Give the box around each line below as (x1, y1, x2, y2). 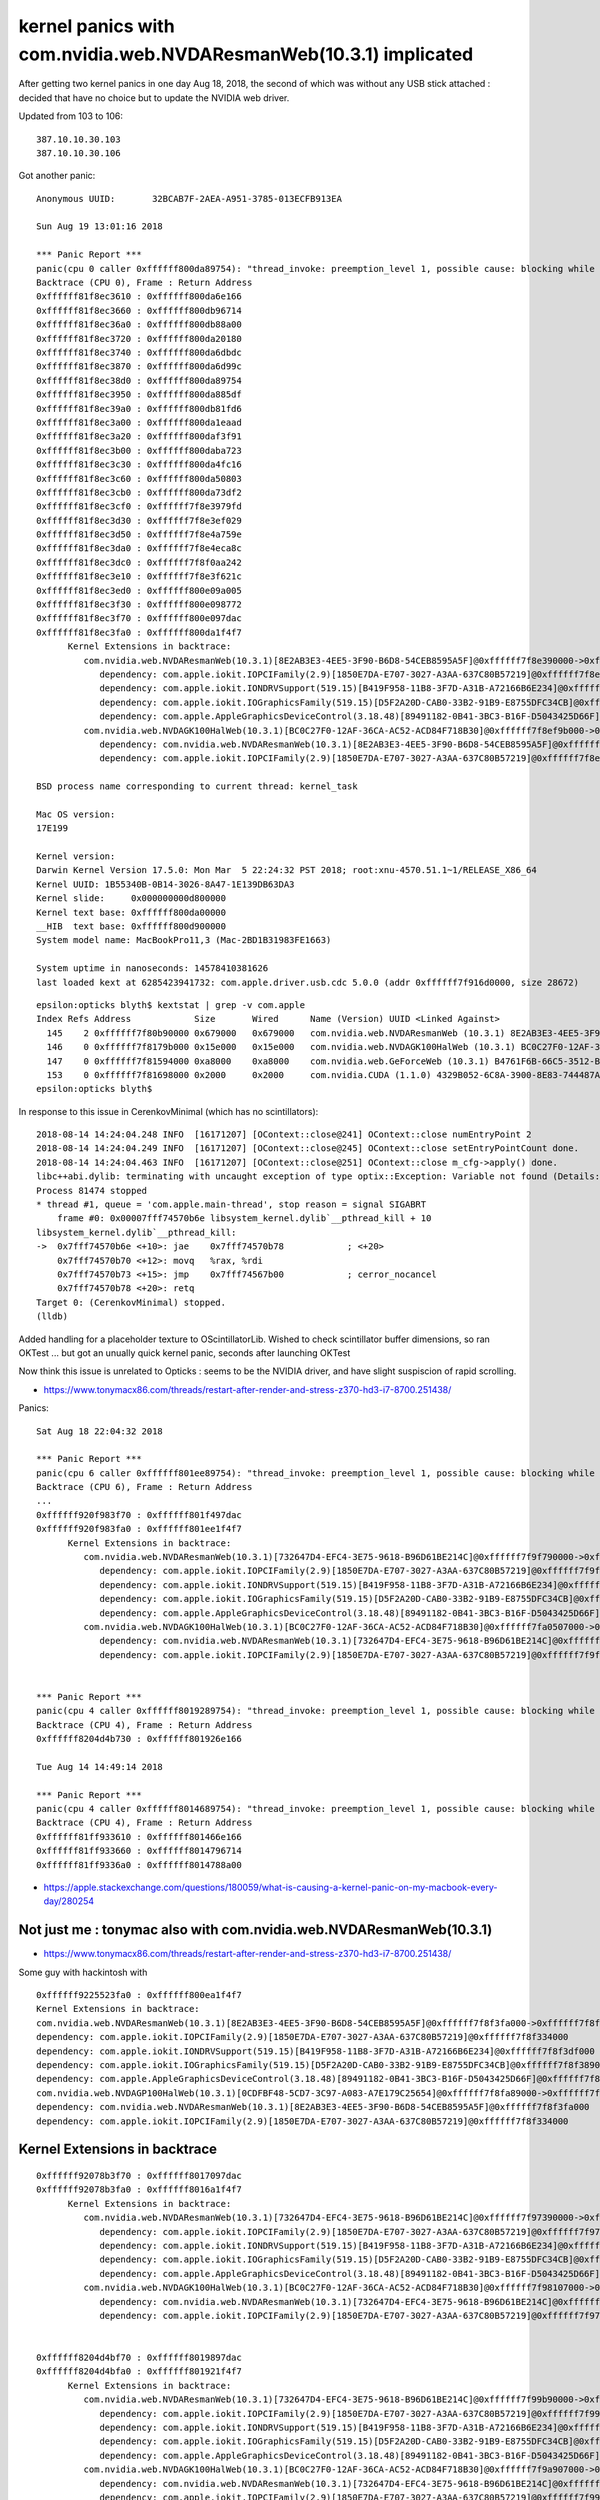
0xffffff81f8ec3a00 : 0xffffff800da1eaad (36, 416, 242, 428)
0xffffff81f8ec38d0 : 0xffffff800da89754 (36, 375, 242, 386)
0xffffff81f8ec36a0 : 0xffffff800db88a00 (36, 319, 242, 330)
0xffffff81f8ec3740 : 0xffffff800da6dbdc (36, 346, 242, 358)
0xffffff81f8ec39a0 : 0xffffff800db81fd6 (36, 403, 242, 414)
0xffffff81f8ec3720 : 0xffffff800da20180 (36, 333, 242, 344)
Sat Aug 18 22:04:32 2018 (36, 1425, 164, 1437)
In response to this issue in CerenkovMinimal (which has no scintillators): (18, 1105, 319, 1117)
